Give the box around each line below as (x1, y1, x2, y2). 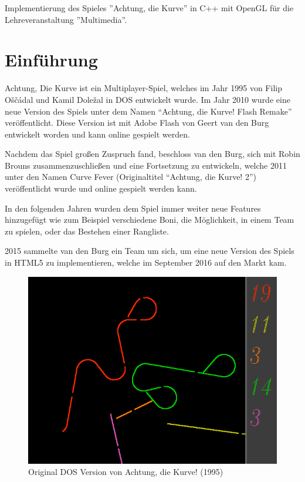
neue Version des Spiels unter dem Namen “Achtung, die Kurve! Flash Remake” (5, 105, 292, 117)
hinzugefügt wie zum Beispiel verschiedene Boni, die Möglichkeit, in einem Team (5, 213, 294, 226)
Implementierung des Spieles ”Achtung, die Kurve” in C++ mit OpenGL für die (5, 2, 294, 14)
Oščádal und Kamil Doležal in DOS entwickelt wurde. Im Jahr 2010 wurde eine (5, 93, 290, 105)
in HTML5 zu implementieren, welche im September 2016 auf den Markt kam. (5, 256, 287, 269)
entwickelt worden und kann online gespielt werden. (5, 128, 190, 140)
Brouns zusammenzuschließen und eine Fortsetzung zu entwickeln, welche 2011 (5, 159, 287, 171)
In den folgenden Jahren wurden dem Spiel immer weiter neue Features (5, 202, 261, 214)
